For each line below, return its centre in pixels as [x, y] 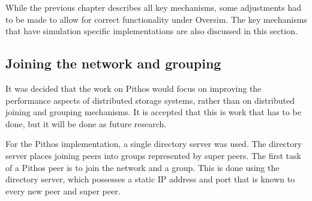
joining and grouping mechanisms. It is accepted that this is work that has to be [153, 112]
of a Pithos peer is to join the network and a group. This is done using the [142, 167]
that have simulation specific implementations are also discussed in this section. [151, 31]
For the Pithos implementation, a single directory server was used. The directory [154, 144]
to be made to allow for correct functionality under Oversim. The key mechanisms [156, 19]
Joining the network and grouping [113, 63]
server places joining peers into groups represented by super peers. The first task [153, 155]
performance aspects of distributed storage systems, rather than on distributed [150, 100]
